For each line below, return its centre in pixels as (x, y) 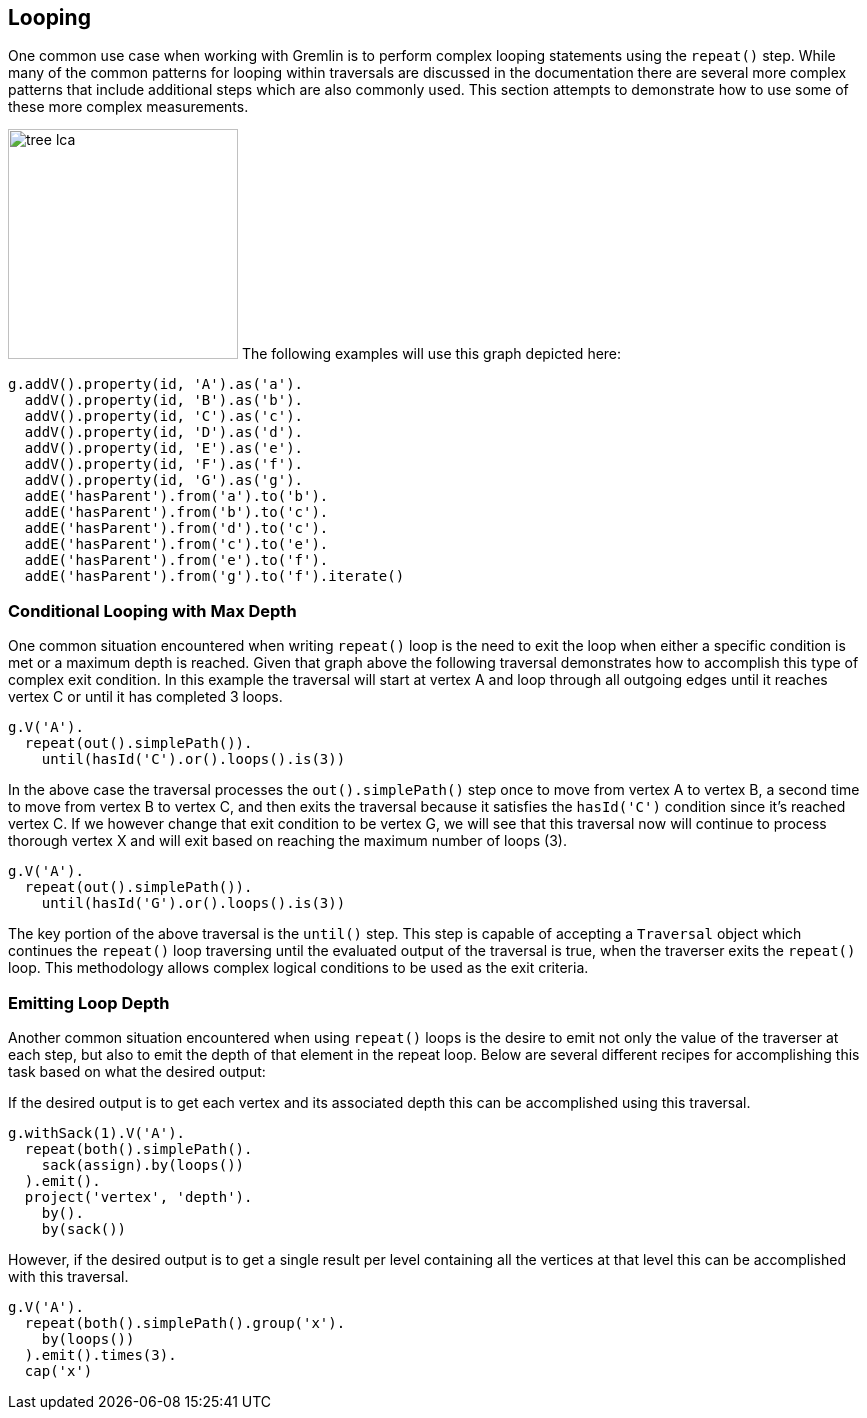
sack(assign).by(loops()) (143, 1164)
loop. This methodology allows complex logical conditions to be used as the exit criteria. (298, 968)
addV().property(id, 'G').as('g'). (164, 480)
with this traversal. (68, 1276)
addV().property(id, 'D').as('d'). (164, 432)
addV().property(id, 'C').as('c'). (164, 416)
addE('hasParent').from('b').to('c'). (176, 512)
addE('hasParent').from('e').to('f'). (176, 560)
